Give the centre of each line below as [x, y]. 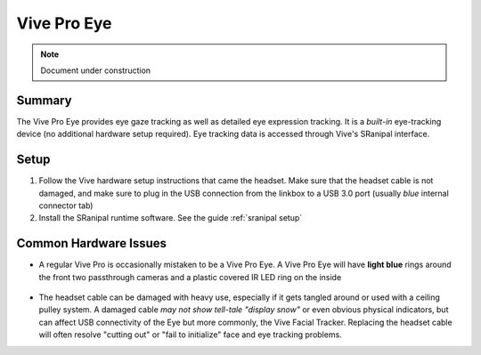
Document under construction [96, 70]
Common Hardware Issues [92, 243]
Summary [44, 100]
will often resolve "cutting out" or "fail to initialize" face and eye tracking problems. [190, 335]
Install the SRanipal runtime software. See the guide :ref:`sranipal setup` [171, 218]
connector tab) [66, 206]
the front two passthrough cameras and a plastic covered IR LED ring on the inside [190, 277]
